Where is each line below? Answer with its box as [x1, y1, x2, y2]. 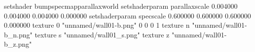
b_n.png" [4, 29, 33, 39]
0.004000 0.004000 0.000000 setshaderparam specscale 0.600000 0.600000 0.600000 [4, 10, 251, 20]
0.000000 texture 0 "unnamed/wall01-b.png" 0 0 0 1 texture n [4, 20, 190, 30]
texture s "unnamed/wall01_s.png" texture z [35, 29, 170, 39]
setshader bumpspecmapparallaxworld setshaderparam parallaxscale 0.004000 [4, 1, 238, 11]
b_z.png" [4, 39, 32, 49]
